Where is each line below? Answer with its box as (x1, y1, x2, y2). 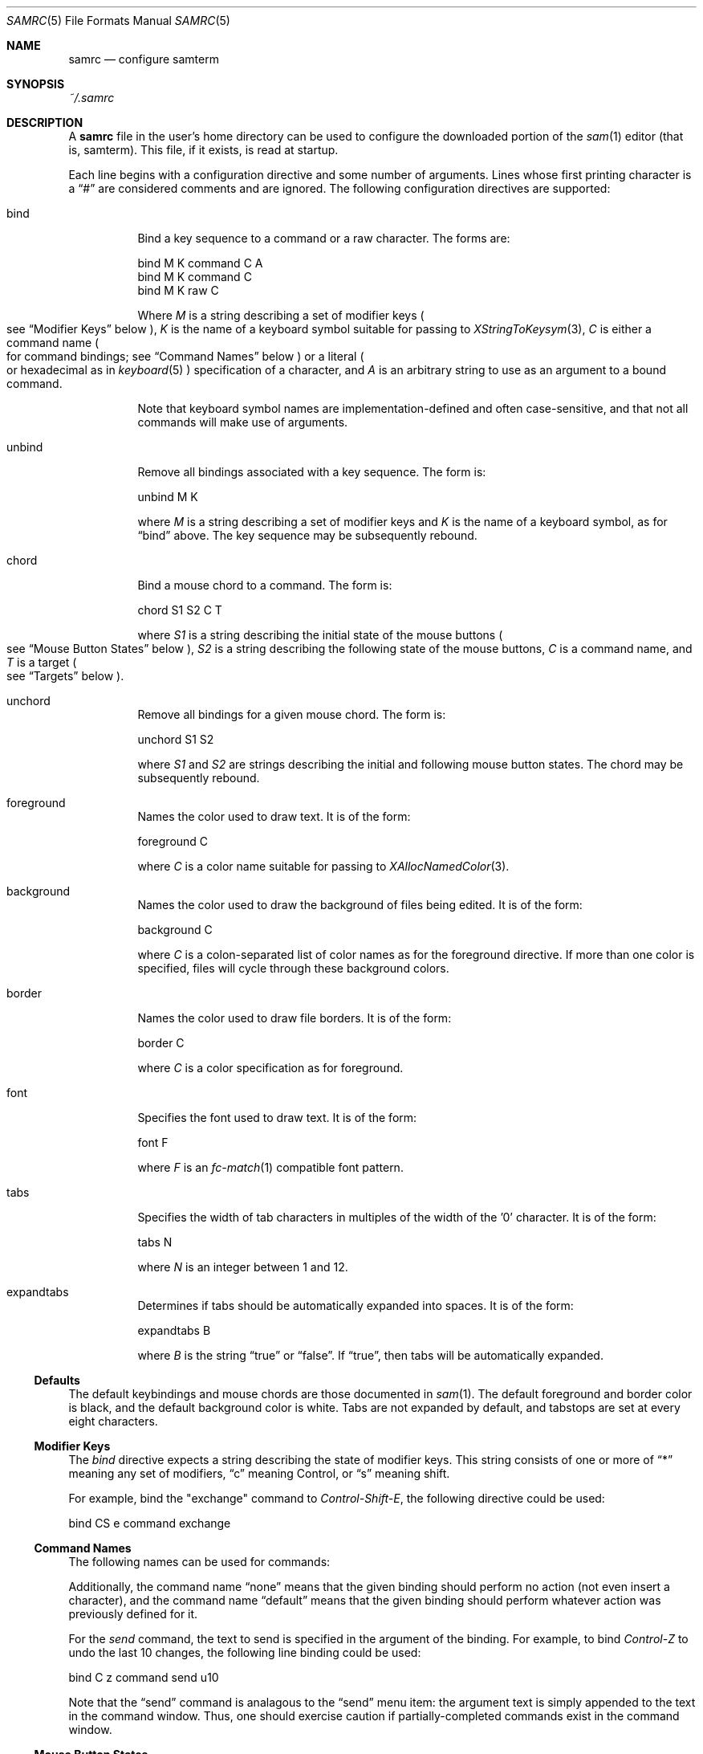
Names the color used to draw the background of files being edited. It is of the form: (137, 898, 583, 912)
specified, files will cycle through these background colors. (137, 961, 449, 975)
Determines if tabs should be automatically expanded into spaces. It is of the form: (137, 1299, 574, 1312)
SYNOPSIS (6, 77, 65, 91)
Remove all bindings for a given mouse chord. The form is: (137, 708, 446, 721)
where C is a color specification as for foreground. (137, 1061, 404, 1075)
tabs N (137, 1235, 173, 1249)
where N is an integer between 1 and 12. (137, 1260, 348, 1274)
